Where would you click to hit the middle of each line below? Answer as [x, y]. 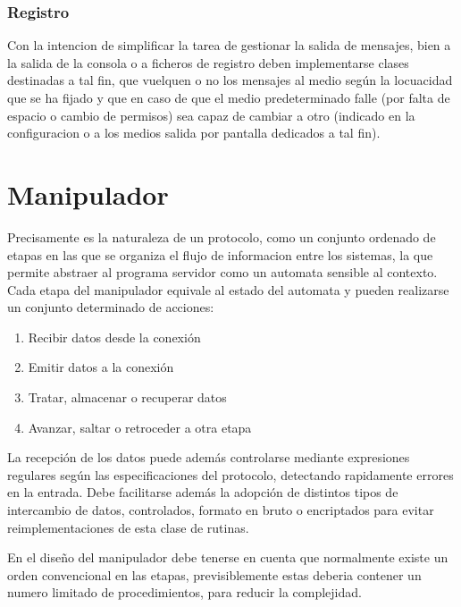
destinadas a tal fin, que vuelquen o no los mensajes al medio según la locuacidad [230, 80]
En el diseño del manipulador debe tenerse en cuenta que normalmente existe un [228, 557]
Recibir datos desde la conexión [114, 337]
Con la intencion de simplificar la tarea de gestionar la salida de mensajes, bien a [229, 45]
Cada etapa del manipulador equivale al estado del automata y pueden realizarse [228, 289]
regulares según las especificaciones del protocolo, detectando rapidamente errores [230, 474]
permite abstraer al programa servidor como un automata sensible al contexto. [222, 272]
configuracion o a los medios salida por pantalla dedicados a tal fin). [194, 133]
